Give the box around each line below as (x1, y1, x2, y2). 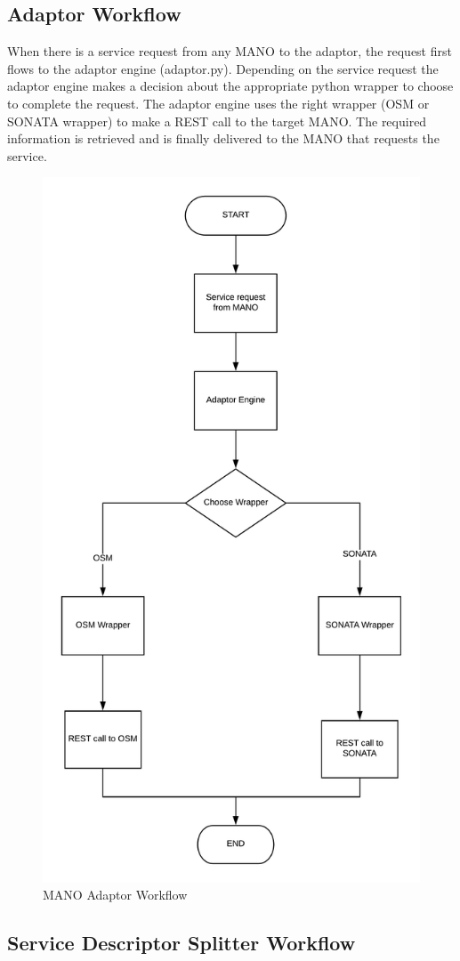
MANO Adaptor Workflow (43, 885, 188, 904)
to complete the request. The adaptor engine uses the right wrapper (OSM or (7, 93, 430, 112)
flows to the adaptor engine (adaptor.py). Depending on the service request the (7, 59, 439, 77)
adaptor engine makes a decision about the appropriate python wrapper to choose (7, 77, 454, 95)
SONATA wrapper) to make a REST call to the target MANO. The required (7, 111, 427, 130)
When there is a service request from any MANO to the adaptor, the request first (7, 42, 452, 61)
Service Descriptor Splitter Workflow (7, 929, 356, 957)
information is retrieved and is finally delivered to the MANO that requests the (7, 129, 440, 148)
